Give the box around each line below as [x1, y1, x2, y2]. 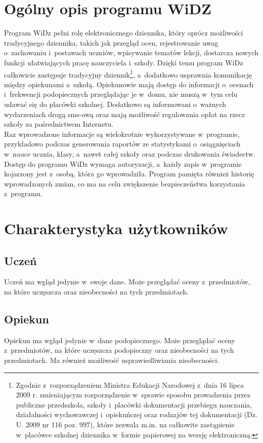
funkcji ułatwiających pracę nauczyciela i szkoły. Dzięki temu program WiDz [4, 57, 243, 67]
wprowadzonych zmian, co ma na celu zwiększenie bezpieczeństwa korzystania [4, 178, 245, 189]
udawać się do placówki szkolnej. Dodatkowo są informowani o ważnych [4, 98, 227, 109]
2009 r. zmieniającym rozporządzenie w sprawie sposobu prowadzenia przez [16, 389, 251, 400]
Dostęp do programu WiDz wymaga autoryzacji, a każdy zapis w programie [4, 158, 242, 169]
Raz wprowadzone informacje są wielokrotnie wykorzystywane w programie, [4, 128, 240, 139]
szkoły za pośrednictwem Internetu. [4, 119, 114, 129]
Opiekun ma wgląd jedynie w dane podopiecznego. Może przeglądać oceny [4, 335, 235, 345]
